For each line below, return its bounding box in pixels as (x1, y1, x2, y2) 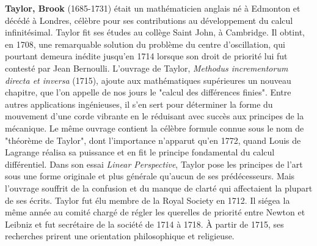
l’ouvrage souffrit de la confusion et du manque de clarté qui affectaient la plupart (5, 181, 313, 194)
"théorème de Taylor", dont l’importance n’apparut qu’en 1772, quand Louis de (5, 133, 301, 146)
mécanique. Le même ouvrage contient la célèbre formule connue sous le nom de (5, 121, 304, 134)
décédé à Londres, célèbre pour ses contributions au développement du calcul (5, 13, 293, 26)
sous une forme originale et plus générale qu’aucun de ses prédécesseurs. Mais (5, 170, 295, 182)
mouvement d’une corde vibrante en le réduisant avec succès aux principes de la (5, 110, 304, 122)
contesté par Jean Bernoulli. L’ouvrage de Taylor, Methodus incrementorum (5, 61, 288, 74)
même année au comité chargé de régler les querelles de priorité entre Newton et (5, 206, 305, 218)
